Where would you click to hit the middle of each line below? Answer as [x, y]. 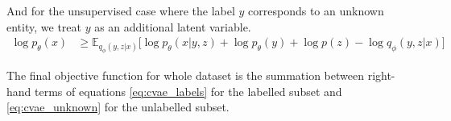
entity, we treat [44, 26]
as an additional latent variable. [173, 26]
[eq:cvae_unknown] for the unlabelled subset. [118, 107]
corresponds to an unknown [316, 10]
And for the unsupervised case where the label [121, 10]
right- [381, 75]
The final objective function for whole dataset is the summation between [185, 75]
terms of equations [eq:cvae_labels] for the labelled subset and [188, 91]
